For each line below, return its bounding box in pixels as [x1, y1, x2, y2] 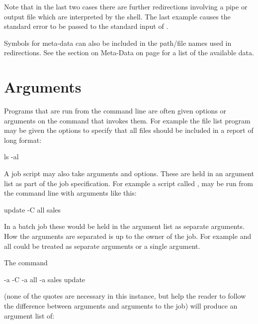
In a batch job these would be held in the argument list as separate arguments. [4, 221, 245, 231]
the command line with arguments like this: [4, 188, 137, 198]
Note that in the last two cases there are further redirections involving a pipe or [4, 1, 248, 11]
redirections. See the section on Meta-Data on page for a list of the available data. [4, 47, 254, 58]
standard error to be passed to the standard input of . [4, 21, 169, 31]
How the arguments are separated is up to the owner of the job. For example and [4, 231, 252, 241]
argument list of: [4, 310, 55, 321]
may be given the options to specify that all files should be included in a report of [4, 125, 254, 135]
